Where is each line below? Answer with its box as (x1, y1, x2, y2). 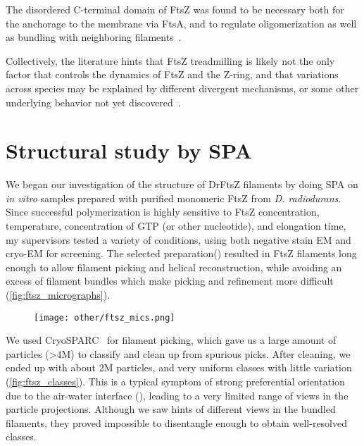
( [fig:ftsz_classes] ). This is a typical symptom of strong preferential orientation (6, 374, 345, 389)
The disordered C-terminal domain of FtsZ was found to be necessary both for (6, 2, 344, 16)
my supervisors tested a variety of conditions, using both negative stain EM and (6, 232, 351, 247)
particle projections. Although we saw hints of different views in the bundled (6, 402, 336, 416)
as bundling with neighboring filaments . (6, 30, 182, 44)
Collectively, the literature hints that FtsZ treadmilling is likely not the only (6, 53, 335, 68)
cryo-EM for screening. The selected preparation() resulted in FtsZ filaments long (6, 246, 357, 261)
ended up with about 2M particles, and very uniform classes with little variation (6, 360, 352, 375)
